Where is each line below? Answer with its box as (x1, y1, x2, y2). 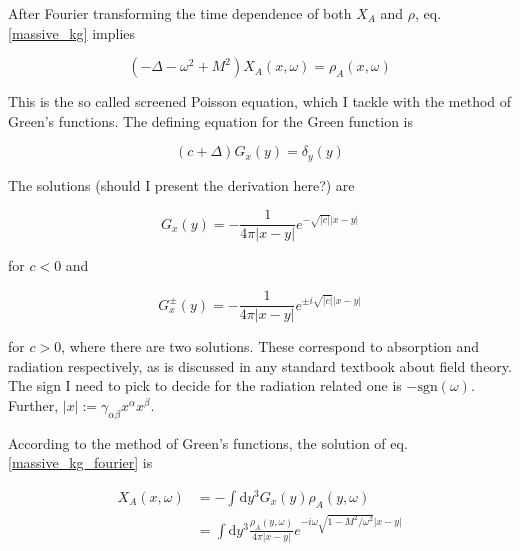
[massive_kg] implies (8, 22, 136, 43)
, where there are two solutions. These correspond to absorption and (61, 336, 480, 357)
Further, (8, 394, 59, 415)
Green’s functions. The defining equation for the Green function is (8, 110, 414, 131)
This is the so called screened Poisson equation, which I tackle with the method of (8, 91, 512, 112)
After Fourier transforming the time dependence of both (8, 3, 352, 23)
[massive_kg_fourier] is (8, 452, 153, 473)
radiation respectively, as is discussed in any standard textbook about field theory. (8, 355, 512, 376)
